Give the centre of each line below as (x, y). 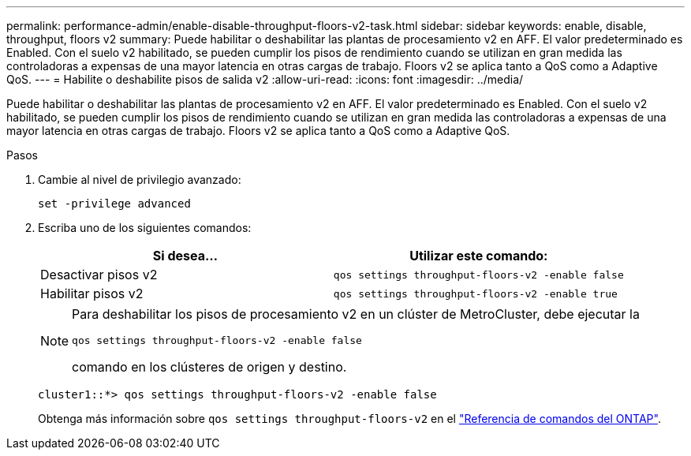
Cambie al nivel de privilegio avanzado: (140, 179)
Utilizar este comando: (479, 256)
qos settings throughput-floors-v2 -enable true (475, 293)
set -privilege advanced (114, 204)
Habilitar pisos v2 (92, 293)
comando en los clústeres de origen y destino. (209, 367)
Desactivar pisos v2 (99, 275)
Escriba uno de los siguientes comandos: (145, 228)
